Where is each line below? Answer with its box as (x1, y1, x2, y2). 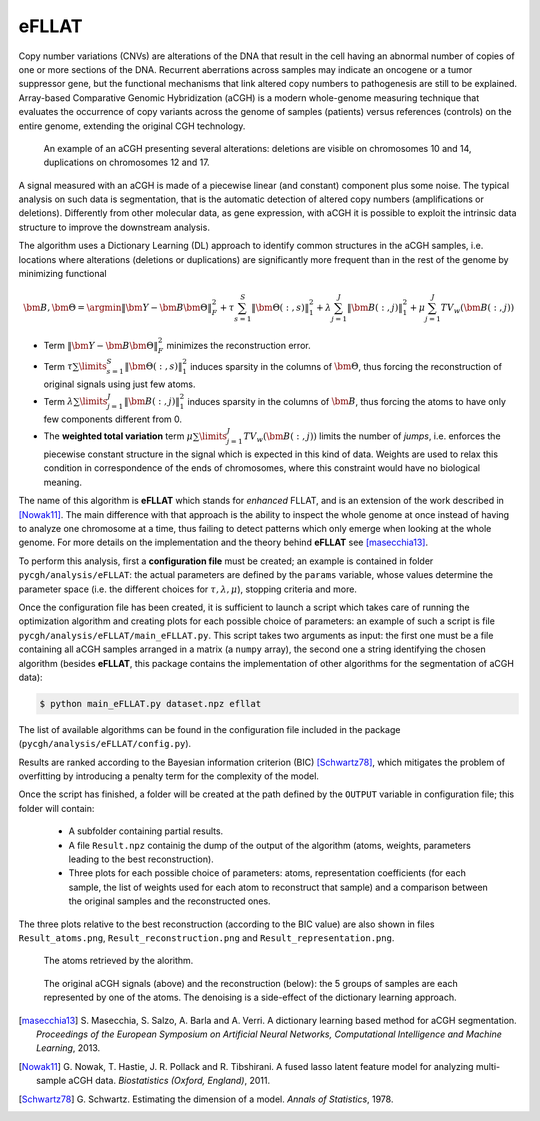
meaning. (43, 476, 82, 488)
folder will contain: (18, 802, 95, 814)
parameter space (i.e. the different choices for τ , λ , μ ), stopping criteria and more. (18, 583, 357, 595)
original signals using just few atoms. (43, 378, 196, 390)
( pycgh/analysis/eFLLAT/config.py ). (18, 738, 192, 750)
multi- (475, 1060, 500, 1072)
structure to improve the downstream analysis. (18, 221, 210, 233)
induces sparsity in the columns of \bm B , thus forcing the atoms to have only (187, 395, 507, 407)
